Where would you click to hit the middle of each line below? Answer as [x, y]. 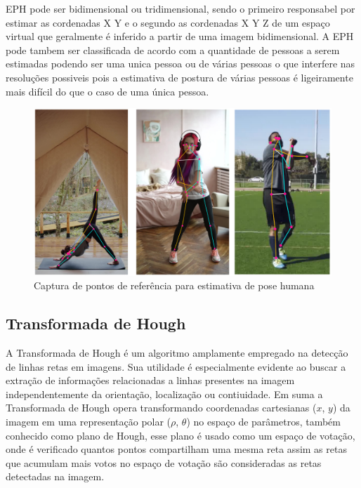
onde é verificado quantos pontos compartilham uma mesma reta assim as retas [176, 449]
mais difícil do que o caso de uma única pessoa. [107, 91]
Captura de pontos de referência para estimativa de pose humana [174, 285]
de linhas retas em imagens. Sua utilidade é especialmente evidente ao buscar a [176, 366]
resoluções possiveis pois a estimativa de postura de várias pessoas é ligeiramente [179, 77]
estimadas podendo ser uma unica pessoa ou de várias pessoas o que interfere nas [180, 64]
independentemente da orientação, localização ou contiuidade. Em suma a [164, 394]
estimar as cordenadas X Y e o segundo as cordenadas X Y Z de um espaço [168, 22]
